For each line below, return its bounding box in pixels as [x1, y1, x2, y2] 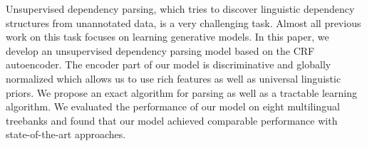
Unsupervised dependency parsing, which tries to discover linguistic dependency [6, 1, 355, 16]
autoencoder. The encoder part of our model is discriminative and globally [6, 57, 331, 72]
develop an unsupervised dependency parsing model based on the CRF [6, 43, 315, 58]
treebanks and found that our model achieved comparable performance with [6, 113, 338, 127]
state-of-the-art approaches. [6, 127, 126, 142]
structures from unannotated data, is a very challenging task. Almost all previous [6, 15, 361, 30]
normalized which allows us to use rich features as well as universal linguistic [6, 71, 341, 85]
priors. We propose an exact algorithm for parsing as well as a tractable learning [6, 85, 358, 100]
